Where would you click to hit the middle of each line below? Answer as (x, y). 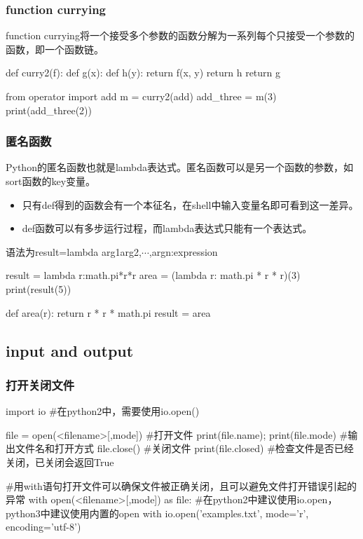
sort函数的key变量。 (51, 181)
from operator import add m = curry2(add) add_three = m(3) (141, 96)
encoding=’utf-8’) (43, 527)
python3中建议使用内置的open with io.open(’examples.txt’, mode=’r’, (157, 513)
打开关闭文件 (40, 384)
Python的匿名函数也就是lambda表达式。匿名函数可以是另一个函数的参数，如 (180, 167)
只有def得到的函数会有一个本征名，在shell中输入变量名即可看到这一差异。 (190, 204)
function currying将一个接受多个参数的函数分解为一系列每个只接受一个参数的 (180, 35)
